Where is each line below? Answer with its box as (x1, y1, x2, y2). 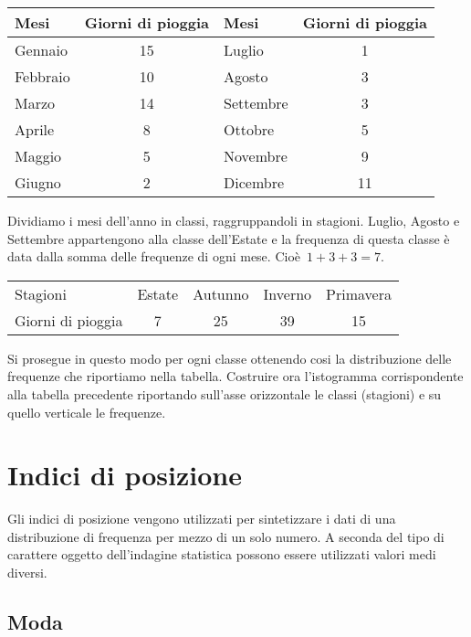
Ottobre (224, 119, 275, 140)
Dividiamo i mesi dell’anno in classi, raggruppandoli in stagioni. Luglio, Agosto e (7, 211, 460, 229)
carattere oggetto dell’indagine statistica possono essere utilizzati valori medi (7, 545, 436, 564)
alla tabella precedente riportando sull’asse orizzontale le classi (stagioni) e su (7, 384, 442, 403)
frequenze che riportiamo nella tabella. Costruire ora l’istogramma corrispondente (7, 366, 464, 386)
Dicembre (224, 172, 285, 193)
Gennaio (15, 39, 68, 60)
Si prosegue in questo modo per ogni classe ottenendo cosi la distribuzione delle (7, 348, 452, 367)
